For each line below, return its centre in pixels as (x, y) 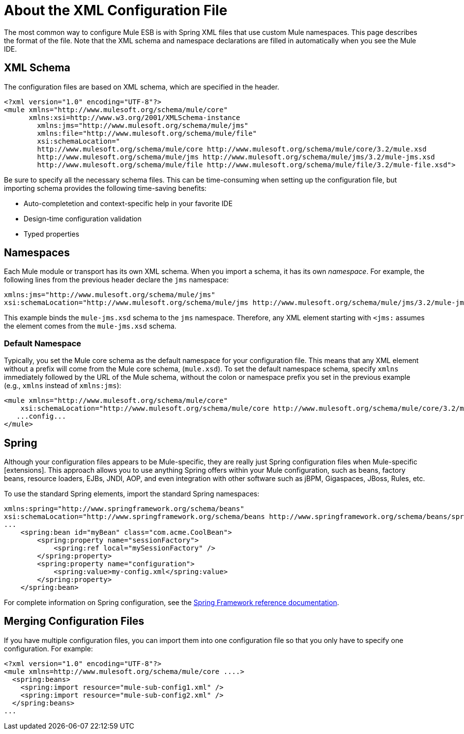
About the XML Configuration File (116, 10)
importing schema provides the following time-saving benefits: (105, 188)
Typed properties (52, 234)
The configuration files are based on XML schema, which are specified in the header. (142, 87)
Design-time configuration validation (83, 218)
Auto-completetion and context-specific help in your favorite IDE (128, 203)
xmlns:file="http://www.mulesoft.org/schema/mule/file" (147, 133)
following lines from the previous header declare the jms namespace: (116, 280)
